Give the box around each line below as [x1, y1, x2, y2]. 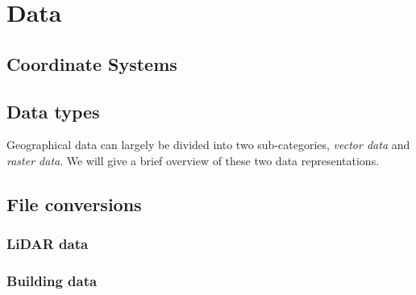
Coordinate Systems [6, 51, 177, 76]
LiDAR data [6, 234, 89, 254]
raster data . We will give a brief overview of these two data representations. [6, 152, 380, 168]
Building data [6, 271, 98, 291]
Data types [6, 98, 100, 123]
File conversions [6, 191, 142, 216]
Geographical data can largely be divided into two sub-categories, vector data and [6, 136, 410, 153]
